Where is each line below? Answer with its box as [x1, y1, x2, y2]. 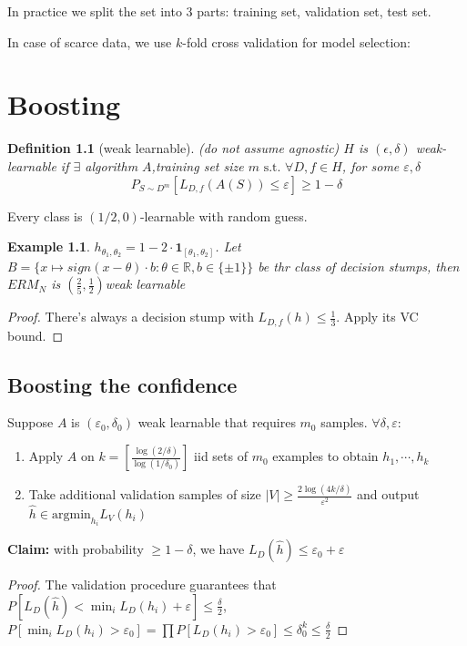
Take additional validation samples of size [28, 485, 261, 504]
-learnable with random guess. [139, 206, 308, 225]
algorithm [85, 156, 138, 175]
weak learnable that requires [137, 413, 296, 432]
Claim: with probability [7, 539, 144, 559]
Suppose [7, 413, 54, 432]
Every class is [7, 206, 83, 225]
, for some [341, 156, 400, 175]
